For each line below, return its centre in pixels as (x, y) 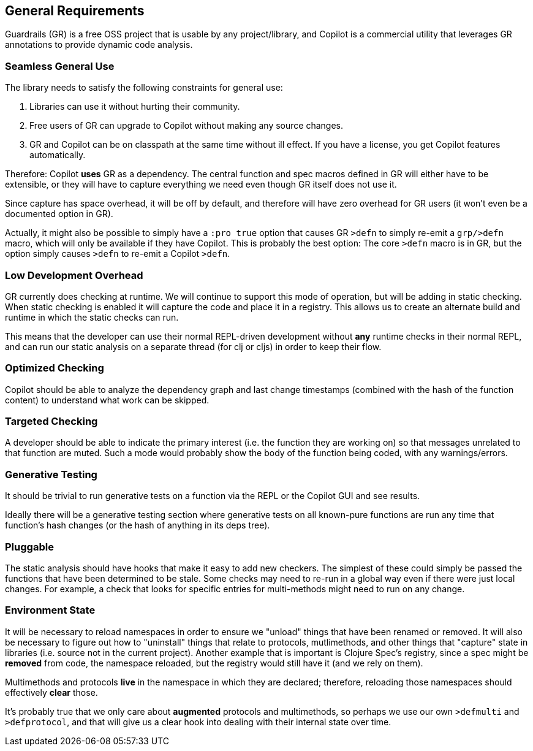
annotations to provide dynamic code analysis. (99, 45)
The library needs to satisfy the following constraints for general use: (144, 88)
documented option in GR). (59, 214)
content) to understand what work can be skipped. (107, 400)
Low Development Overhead (74, 275)
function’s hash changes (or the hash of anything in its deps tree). (138, 525)
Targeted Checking (51, 421)
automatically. (58, 155)
